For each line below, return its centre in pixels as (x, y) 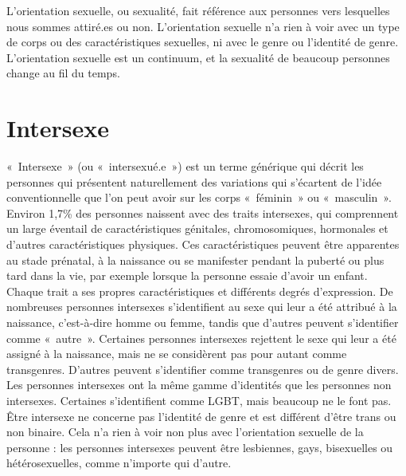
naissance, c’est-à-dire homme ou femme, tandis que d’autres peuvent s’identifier (203, 323)
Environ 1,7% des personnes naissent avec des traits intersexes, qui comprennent (203, 212)
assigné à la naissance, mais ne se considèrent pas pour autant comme (177, 354)
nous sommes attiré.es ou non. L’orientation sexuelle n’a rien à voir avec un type (203, 26)
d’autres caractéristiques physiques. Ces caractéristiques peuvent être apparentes (203, 244)
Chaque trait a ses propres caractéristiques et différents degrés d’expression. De (200, 291)
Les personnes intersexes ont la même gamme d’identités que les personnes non (199, 385)
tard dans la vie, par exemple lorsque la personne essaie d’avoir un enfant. (187, 275)
